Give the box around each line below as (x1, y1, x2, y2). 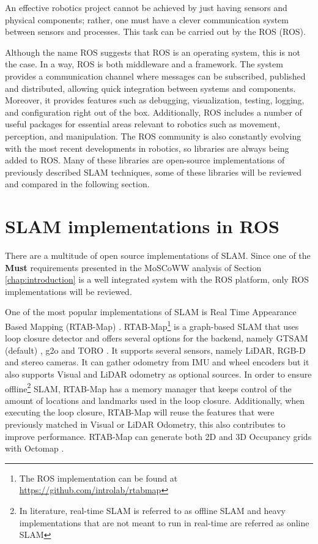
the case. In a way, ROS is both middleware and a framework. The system (5, 58, 283, 70)
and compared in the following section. (5, 177, 150, 190)
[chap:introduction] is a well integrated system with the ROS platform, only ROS (5, 273, 309, 286)
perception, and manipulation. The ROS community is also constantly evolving (5, 129, 301, 142)
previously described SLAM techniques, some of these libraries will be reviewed (5, 165, 302, 178)
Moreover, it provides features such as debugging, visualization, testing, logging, (5, 94, 305, 106)
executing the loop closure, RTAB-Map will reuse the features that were (5, 406, 275, 419)
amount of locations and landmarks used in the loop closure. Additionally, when (5, 393, 305, 406)
